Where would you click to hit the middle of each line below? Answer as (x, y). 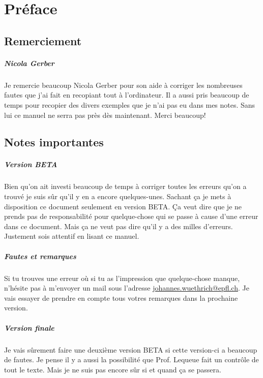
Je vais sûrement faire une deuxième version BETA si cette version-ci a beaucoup (131, 349)
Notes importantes (54, 142)
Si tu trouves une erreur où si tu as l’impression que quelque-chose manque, (122, 278)
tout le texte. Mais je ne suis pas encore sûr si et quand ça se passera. (113, 369)
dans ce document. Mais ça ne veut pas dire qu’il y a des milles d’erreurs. (119, 226)
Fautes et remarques (40, 256)
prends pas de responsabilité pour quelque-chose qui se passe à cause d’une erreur (131, 216)
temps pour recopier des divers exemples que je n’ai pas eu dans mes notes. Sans (130, 104)
